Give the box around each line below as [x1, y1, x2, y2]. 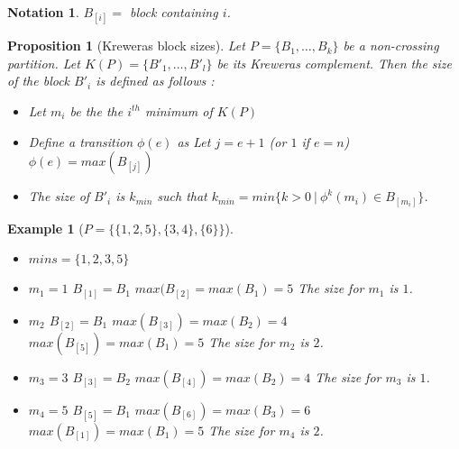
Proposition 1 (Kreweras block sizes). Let [7, 36, 245, 55]
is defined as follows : [96, 71, 215, 90]
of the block [7, 71, 70, 90]
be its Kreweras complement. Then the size [216, 53, 453, 72]
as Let [177, 132, 211, 151]
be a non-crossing [343, 36, 439, 55]
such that [157, 187, 207, 206]
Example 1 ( [7, 218, 84, 237]
